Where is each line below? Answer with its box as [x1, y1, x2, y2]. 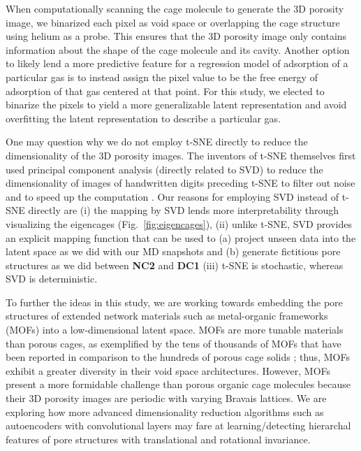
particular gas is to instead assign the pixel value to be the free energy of [6, 69, 318, 84]
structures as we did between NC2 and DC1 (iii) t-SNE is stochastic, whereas [6, 257, 344, 272]
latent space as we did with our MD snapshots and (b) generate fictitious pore [6, 244, 341, 259]
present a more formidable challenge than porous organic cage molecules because [6, 377, 351, 392]
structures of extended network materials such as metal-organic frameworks [6, 308, 328, 323]
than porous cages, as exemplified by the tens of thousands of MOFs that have [6, 336, 341, 350]
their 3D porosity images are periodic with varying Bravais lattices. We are [6, 391, 327, 406]
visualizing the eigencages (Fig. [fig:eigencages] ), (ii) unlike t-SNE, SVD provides [6, 216, 353, 231]
